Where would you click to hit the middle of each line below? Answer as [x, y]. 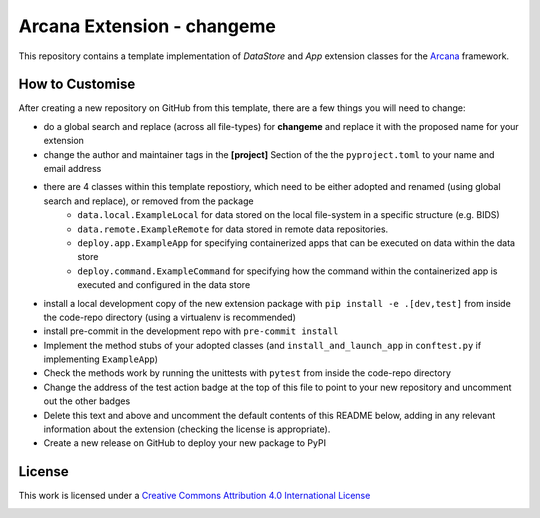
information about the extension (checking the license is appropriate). [187, 429]
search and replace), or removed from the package [148, 201]
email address [72, 169]
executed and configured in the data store [164, 285]
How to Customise [77, 84]
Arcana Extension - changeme [147, 26]
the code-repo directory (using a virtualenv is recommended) [170, 317]
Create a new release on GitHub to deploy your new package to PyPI [185, 443]
